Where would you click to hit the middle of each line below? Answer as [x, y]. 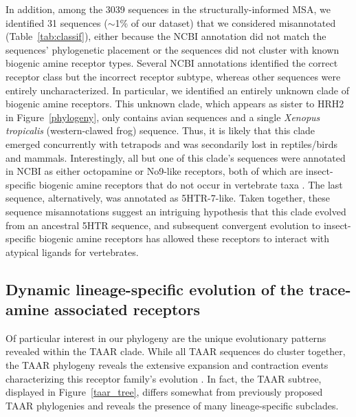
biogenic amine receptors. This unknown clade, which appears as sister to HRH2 [175, 104]
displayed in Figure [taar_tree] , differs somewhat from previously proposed [164, 392]
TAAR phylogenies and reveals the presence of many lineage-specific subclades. [172, 405]
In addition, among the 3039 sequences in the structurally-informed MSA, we [168, 9]
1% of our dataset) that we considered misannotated [225, 22]
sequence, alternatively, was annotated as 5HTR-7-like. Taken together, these [168, 198]
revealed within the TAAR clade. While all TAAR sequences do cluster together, [176, 351]
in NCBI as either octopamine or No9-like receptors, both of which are [154, 171]
